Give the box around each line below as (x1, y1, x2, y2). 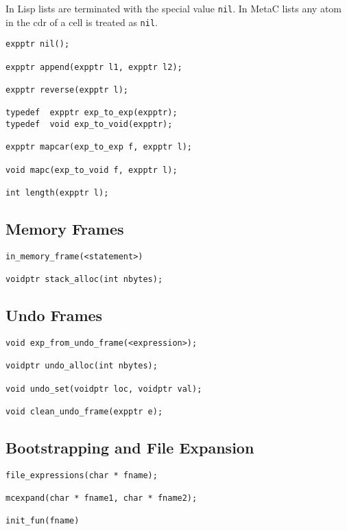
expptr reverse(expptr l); (5, 84, 128, 95)
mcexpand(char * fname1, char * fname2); (5, 493, 198, 503)
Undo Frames (5, 305, 103, 326)
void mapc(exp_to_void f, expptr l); (5, 165, 178, 175)
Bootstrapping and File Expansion (5, 436, 254, 458)
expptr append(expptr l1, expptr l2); (5, 62, 182, 72)
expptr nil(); (5, 39, 70, 49)
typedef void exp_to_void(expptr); (5, 119, 173, 129)
